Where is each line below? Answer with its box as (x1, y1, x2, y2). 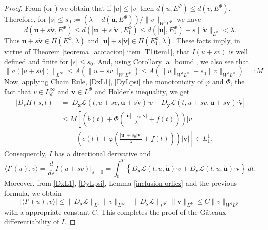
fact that (4, 86, 31, 96)
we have (176, 14, 201, 24)
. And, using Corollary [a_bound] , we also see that (93, 56, 249, 66)
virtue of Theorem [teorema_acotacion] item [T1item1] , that (4, 46, 190, 56)
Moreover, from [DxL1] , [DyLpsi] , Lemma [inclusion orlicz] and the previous (4, 178, 237, 188)
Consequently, (4, 148, 47, 159)
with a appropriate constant (4, 206, 90, 217)
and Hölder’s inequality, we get (95, 86, 190, 96)
